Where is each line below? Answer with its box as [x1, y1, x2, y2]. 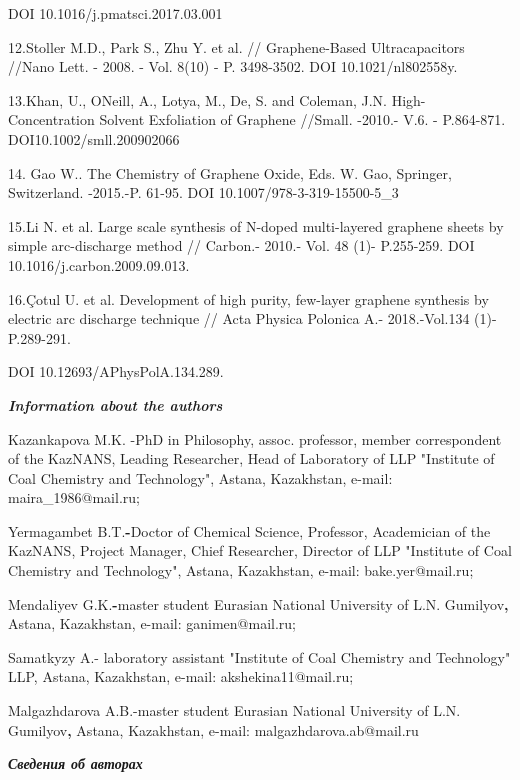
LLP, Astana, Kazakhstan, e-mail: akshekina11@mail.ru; [8, 666, 354, 687]
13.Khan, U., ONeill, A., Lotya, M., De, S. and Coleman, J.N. [8, 89, 388, 110]
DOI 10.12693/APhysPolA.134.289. [8, 361, 224, 382]
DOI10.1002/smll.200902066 [8, 128, 180, 149]
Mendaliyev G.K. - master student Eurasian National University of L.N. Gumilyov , [8, 593, 509, 614]
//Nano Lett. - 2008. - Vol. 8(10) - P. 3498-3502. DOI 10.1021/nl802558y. [8, 56, 458, 77]
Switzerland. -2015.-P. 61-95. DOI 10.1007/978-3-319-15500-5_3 [8, 182, 399, 203]
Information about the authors [8, 394, 223, 415]
